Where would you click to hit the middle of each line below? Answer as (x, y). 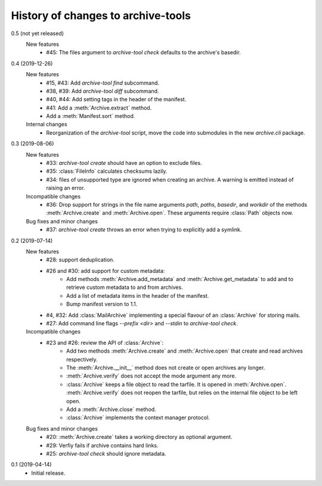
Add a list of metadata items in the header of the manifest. (138, 295)
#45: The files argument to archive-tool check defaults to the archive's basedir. (143, 52)
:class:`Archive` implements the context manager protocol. (138, 418)
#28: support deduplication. (80, 260)
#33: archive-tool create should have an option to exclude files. (124, 163)
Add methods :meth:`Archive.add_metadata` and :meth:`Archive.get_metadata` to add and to (180, 279)
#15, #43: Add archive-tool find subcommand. (103, 83)
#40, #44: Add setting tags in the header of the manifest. (116, 99)
